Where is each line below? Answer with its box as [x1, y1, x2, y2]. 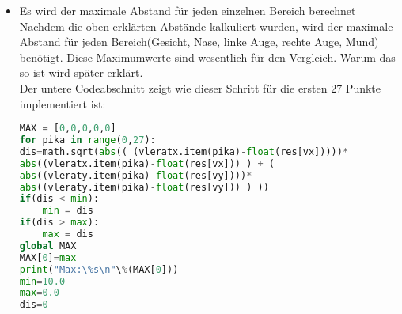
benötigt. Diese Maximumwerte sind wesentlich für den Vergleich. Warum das [19, 48, 396, 65]
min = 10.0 [19, 275, 66, 287]
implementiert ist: [19, 95, 106, 112]
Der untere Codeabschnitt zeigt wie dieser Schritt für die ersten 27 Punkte [19, 79, 381, 96]
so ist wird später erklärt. [19, 64, 143, 81]
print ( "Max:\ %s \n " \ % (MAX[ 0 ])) [19, 263, 179, 275]
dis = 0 [19, 299, 48, 311]
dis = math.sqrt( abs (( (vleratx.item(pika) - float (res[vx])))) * [19, 146, 349, 157]
